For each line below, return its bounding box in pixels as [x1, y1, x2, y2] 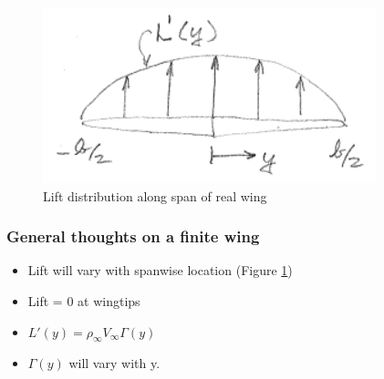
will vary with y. [68, 353, 161, 373]
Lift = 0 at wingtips [27, 292, 140, 310]
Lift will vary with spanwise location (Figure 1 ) [27, 261, 293, 280]
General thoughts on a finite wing [6, 225, 260, 248]
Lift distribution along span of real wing [43, 186, 267, 205]
